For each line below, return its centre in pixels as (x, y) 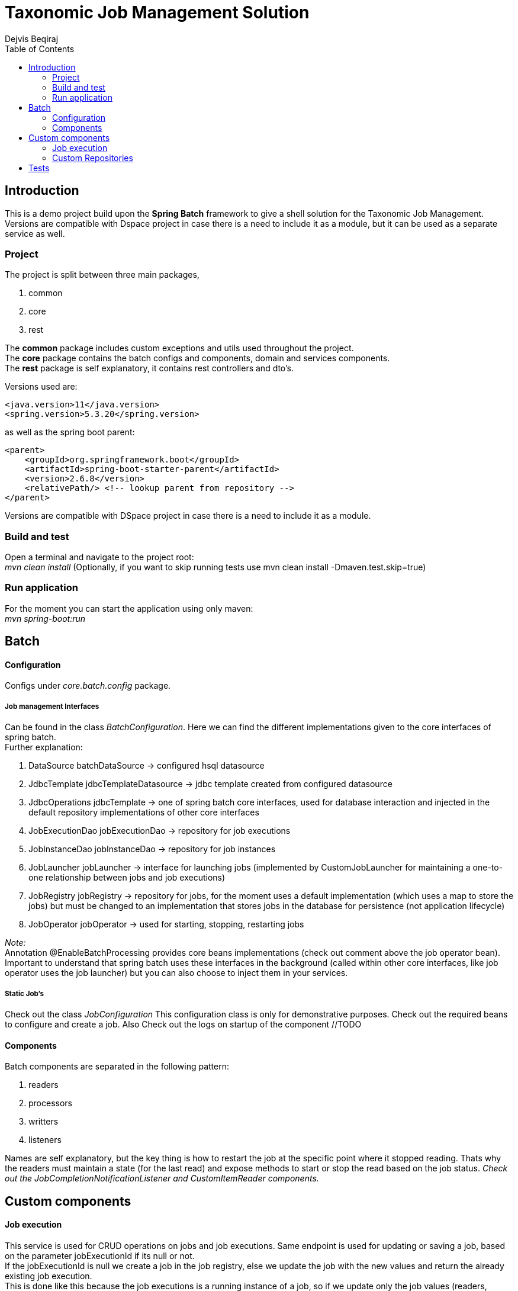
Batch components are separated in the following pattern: (117, 1067)
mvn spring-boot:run (45, 618)
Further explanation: (44, 747)
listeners (45, 1140)
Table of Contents (40, 49)
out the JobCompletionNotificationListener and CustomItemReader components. (162, 1178)
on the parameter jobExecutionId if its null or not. (100, 1255)
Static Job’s (24, 993)
